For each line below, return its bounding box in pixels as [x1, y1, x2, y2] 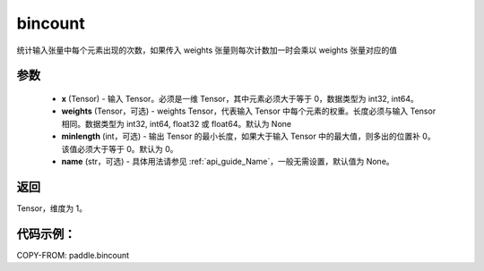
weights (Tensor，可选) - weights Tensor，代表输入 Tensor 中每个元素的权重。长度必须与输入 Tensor [61, 106, 436, 116]
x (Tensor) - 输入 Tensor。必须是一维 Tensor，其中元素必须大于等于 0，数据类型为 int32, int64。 [61, 93, 419, 104]
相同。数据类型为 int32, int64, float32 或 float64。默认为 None [61, 118, 291, 129]
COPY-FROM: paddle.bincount [16, 250, 130, 260]
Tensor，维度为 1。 [16, 202, 88, 214]
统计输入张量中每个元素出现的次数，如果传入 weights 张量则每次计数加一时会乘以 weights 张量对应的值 [16, 45, 398, 55]
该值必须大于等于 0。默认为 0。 [61, 143, 178, 154]
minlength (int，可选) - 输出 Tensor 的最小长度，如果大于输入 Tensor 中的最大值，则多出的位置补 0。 [61, 131, 436, 142]
